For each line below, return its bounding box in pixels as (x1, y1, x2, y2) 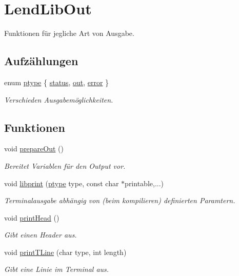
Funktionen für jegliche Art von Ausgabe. (4, 28, 134, 38)
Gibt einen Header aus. (4, 229, 77, 240)
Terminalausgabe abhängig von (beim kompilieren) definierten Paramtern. (4, 195, 235, 206)
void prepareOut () (4, 143, 64, 154)
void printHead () (4, 212, 59, 223)
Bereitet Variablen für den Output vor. (4, 160, 126, 171)
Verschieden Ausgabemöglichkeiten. (4, 94, 113, 105)
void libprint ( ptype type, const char (4, 178, 119, 188)
